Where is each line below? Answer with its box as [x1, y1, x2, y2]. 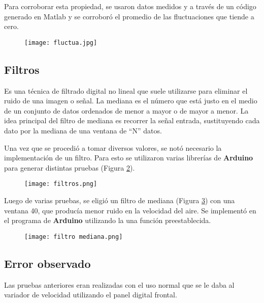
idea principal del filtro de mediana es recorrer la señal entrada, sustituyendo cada [4, 115, 260, 126]
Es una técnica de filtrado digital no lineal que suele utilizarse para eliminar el [4, 85, 248, 96]
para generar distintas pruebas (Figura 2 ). [4, 162, 135, 173]
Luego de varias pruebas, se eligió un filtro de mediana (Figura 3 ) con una [4, 195, 235, 206]
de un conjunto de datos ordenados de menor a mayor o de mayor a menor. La [4, 105, 249, 116]
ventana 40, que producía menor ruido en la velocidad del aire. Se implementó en [4, 205, 256, 215]
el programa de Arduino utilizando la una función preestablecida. [4, 215, 211, 226]
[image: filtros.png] [24, 180, 97, 188]
